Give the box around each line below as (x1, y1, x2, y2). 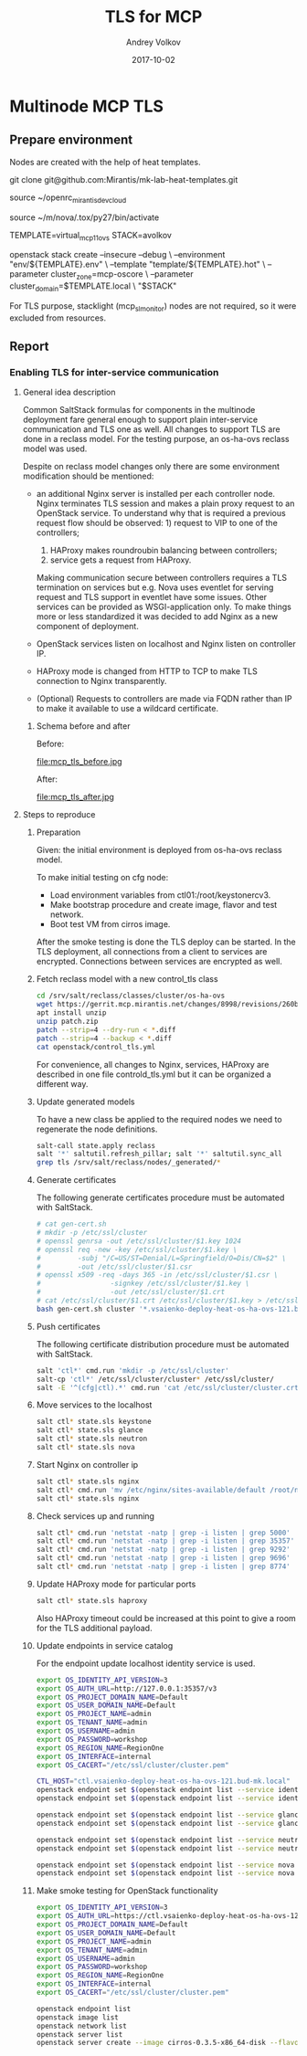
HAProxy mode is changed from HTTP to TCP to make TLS (36, 666, 258, 677)
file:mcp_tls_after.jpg (36, 792, 114, 803)
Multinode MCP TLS (9, 96, 164, 116)
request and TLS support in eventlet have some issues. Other (36, 592, 268, 603)
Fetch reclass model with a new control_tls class (36, 974, 218, 985)
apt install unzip (36, 1008, 107, 1017)
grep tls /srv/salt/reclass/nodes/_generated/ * (36, 1158, 221, 1167)
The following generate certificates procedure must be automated (36, 1192, 285, 1203)
